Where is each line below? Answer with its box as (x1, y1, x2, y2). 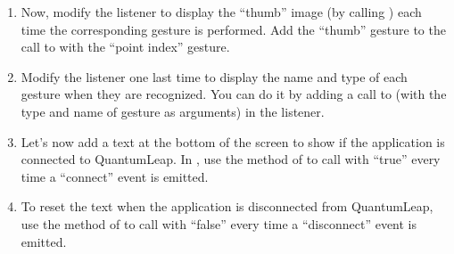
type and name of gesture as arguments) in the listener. (21, 102, 325, 120)
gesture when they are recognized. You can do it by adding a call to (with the (21, 85, 447, 103)
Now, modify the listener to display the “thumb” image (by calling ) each (21, 3, 422, 20)
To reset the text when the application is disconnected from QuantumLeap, (21, 197, 433, 216)
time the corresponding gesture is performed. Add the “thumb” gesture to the (21, 20, 446, 38)
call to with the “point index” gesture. (21, 37, 230, 56)
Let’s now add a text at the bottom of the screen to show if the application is (21, 132, 445, 151)
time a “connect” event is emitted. (21, 167, 209, 185)
